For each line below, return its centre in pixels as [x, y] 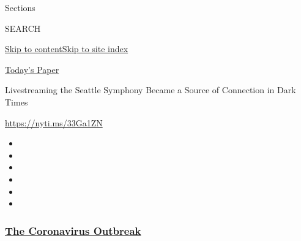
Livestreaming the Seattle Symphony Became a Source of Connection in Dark [150, 90]
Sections [20, 7]
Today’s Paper [32, 69]
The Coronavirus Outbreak [73, 230]
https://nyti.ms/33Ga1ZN [54, 122]
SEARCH [23, 28]
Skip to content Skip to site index [67, 49]
